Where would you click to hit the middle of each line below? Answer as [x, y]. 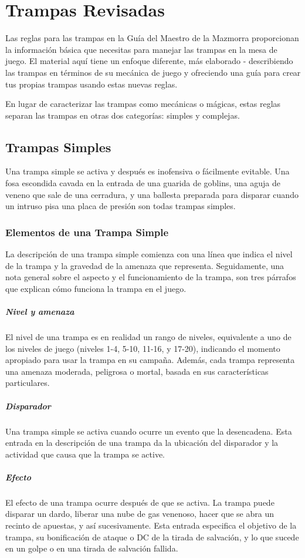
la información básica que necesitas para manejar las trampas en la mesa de [141, 49]
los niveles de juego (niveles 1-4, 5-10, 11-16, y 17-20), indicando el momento [143, 348]
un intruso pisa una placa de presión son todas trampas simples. [121, 206]
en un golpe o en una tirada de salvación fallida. [92, 548]
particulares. [28, 383]
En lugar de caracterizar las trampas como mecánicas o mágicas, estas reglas [143, 104]
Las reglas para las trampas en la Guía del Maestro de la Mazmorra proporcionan [152, 38]
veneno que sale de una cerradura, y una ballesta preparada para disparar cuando [152, 194]
